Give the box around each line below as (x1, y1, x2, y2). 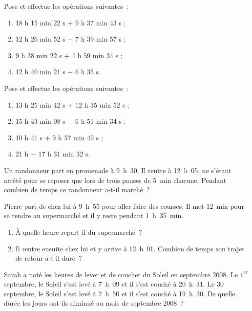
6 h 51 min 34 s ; (75, 116, 126, 126)
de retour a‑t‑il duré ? (15, 253, 82, 263)
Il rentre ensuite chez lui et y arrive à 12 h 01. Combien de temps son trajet (15, 243, 245, 253)
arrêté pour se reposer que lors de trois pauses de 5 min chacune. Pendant (4, 175, 227, 185)
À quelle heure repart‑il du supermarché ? (15, 226, 142, 237)
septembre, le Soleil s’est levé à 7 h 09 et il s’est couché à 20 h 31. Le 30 (4, 279, 224, 289)
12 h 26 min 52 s (15, 34, 65, 44)
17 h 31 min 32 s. (38, 149, 90, 159)
